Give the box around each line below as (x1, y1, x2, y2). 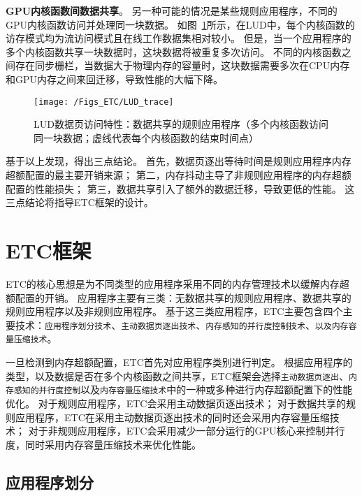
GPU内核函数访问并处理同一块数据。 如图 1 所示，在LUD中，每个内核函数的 (6, 17, 355, 31)
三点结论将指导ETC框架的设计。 (6, 195, 154, 210)
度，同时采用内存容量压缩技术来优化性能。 (6, 437, 201, 451)
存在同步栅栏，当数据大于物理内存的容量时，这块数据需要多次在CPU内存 (15, 58, 350, 73)
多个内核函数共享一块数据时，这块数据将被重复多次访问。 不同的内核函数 (6, 44, 342, 59)
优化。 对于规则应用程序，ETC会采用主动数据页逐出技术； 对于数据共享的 (6, 395, 347, 410)
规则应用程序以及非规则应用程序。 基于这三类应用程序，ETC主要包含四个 (6, 304, 343, 319)
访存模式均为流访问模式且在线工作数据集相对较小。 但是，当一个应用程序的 (6, 31, 352, 45)
